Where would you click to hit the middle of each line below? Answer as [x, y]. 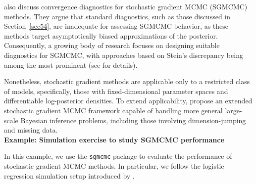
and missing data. [31, 130]
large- [233, 110]
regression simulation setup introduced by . [69, 175]
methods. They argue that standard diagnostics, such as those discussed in [117, 16]
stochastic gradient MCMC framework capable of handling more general [113, 110]
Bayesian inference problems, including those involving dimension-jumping [133, 120]
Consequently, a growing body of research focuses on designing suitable [112, 45]
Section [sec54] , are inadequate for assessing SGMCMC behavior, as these [116, 26]
